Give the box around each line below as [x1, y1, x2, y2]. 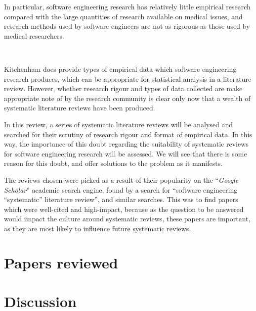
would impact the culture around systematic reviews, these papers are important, [4, 213, 251, 224]
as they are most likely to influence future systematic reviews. [4, 223, 191, 233]
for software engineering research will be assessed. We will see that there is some [4, 148, 247, 158]
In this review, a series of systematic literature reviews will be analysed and [4, 119, 233, 129]
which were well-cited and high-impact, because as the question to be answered [4, 204, 244, 214]
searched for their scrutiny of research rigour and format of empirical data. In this [4, 129, 252, 139]
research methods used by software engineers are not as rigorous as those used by [4, 21, 250, 31]
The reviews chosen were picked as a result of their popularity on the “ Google [4, 174, 239, 185]
